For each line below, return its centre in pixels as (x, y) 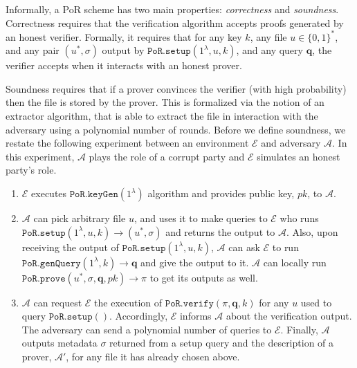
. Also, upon (312, 231)
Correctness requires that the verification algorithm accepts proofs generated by (175, 22)
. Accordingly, (138, 316)
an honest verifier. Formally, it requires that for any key (124, 36)
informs (195, 316)
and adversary (291, 143)
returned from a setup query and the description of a (222, 343)
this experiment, (40, 156)
